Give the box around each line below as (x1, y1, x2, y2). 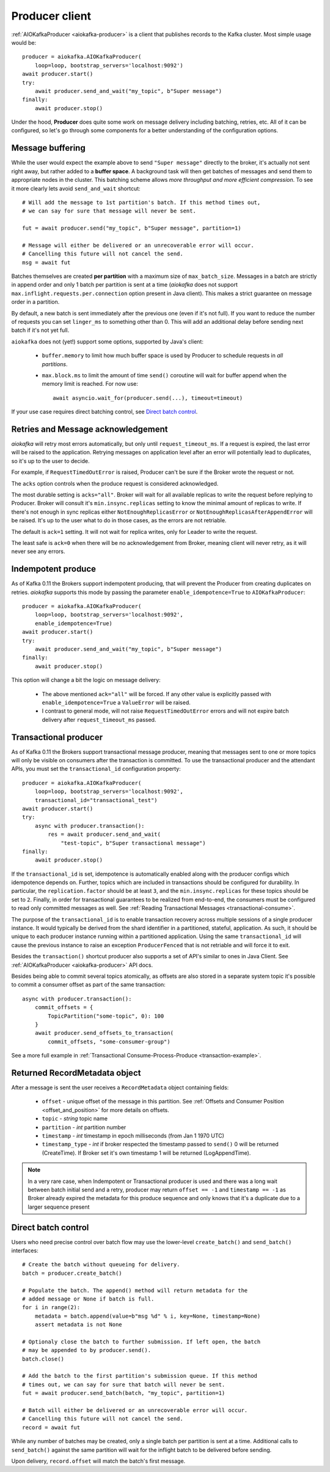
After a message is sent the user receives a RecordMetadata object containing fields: (11, 1084, 229, 1091)
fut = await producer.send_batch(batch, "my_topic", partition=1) (22, 1390, 226, 1397)
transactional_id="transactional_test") (34, 797, 158, 803)
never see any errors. (11, 548, 65, 555)
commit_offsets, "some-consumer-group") (48, 1038, 170, 1045)
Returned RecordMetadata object (11, 1067, 141, 1078)
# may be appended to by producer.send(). (22, 1347, 152, 1354)
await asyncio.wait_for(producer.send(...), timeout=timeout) (53, 394, 243, 401)
